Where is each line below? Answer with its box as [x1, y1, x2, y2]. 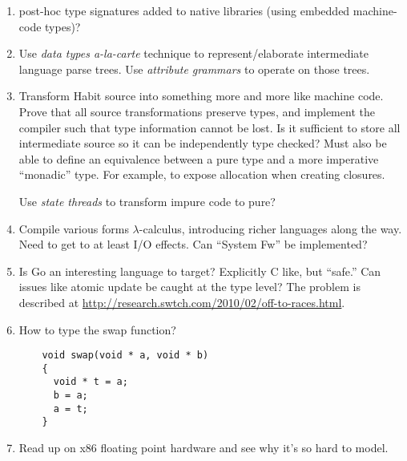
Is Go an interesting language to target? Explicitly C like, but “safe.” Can [18, 262, 381, 279]
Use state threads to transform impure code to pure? [18, 192, 276, 209]
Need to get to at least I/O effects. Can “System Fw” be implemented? [18, 236, 368, 253]
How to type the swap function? [18, 321, 176, 338]
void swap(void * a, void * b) [42, 350, 209, 362]
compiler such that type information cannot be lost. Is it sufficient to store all [18, 119, 401, 135]
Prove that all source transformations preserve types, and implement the [18, 103, 375, 119]
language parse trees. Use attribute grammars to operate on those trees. [18, 60, 370, 77]
